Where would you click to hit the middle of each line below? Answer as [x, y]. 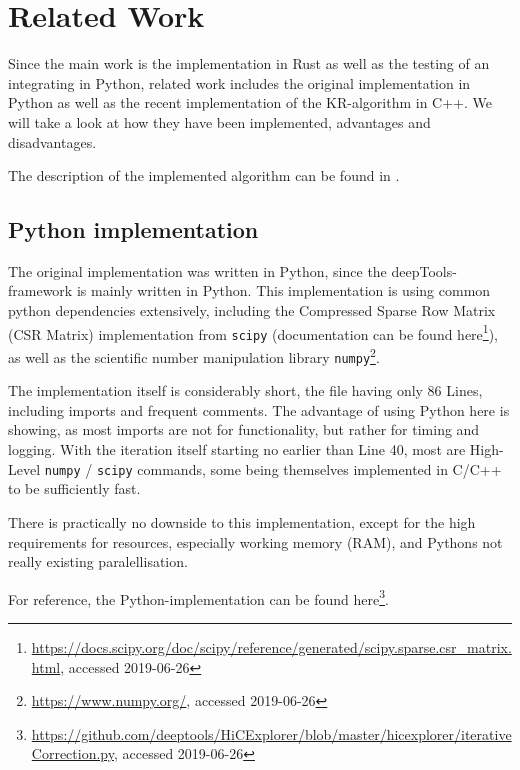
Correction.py [72, 753]
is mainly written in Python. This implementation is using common [283, 290]
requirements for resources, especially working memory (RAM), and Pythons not [255, 541]
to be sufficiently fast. [74, 488]
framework [40, 290]
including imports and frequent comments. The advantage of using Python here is [259, 409]
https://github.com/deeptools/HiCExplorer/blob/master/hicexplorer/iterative [271, 733]
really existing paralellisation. [98, 561]
